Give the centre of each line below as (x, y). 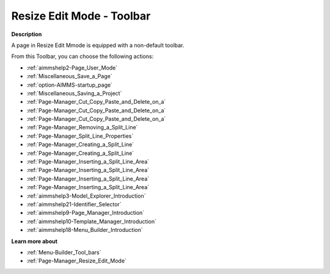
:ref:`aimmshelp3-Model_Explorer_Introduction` (86, 196)
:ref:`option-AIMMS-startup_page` (70, 85)
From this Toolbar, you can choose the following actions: (82, 56)
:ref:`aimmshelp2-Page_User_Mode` (72, 68)
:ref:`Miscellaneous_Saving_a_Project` (74, 93)
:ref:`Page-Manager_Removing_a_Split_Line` (82, 128)
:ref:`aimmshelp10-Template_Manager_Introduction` (92, 221)
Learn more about (35, 241)
